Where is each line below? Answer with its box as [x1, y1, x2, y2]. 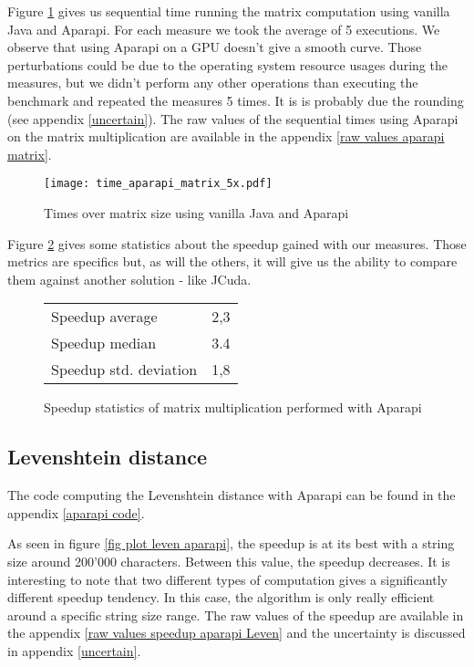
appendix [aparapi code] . [7, 503, 145, 522]
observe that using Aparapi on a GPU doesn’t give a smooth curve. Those [7, 37, 422, 57]
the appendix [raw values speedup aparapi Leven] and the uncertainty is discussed [7, 623, 466, 642]
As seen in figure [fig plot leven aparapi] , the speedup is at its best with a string [7, 534, 455, 553]
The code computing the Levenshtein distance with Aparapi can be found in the [7, 485, 456, 505]
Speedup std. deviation [51, 359, 198, 380]
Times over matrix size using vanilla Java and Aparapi [44, 203, 349, 222]
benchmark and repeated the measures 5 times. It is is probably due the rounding [7, 90, 464, 109]
